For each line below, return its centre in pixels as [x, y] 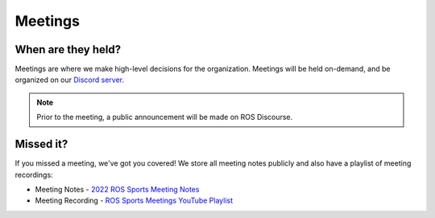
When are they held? [68, 49]
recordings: [34, 175]
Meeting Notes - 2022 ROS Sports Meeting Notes [117, 189]
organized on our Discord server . [70, 80]
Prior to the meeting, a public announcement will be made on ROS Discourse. [165, 117]
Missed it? [41, 144]
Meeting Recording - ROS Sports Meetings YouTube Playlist [134, 200]
